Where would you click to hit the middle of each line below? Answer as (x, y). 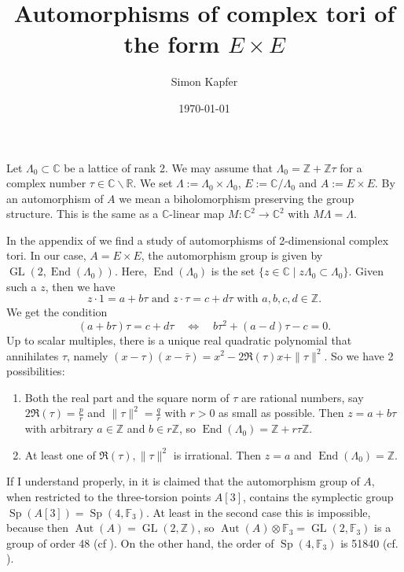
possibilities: (36, 371)
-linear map (197, 214)
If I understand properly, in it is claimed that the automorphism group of (183, 481)
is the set (233, 271)
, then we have (80, 286)
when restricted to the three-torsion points (109, 496)
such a (22, 286)
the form (172, 44)
